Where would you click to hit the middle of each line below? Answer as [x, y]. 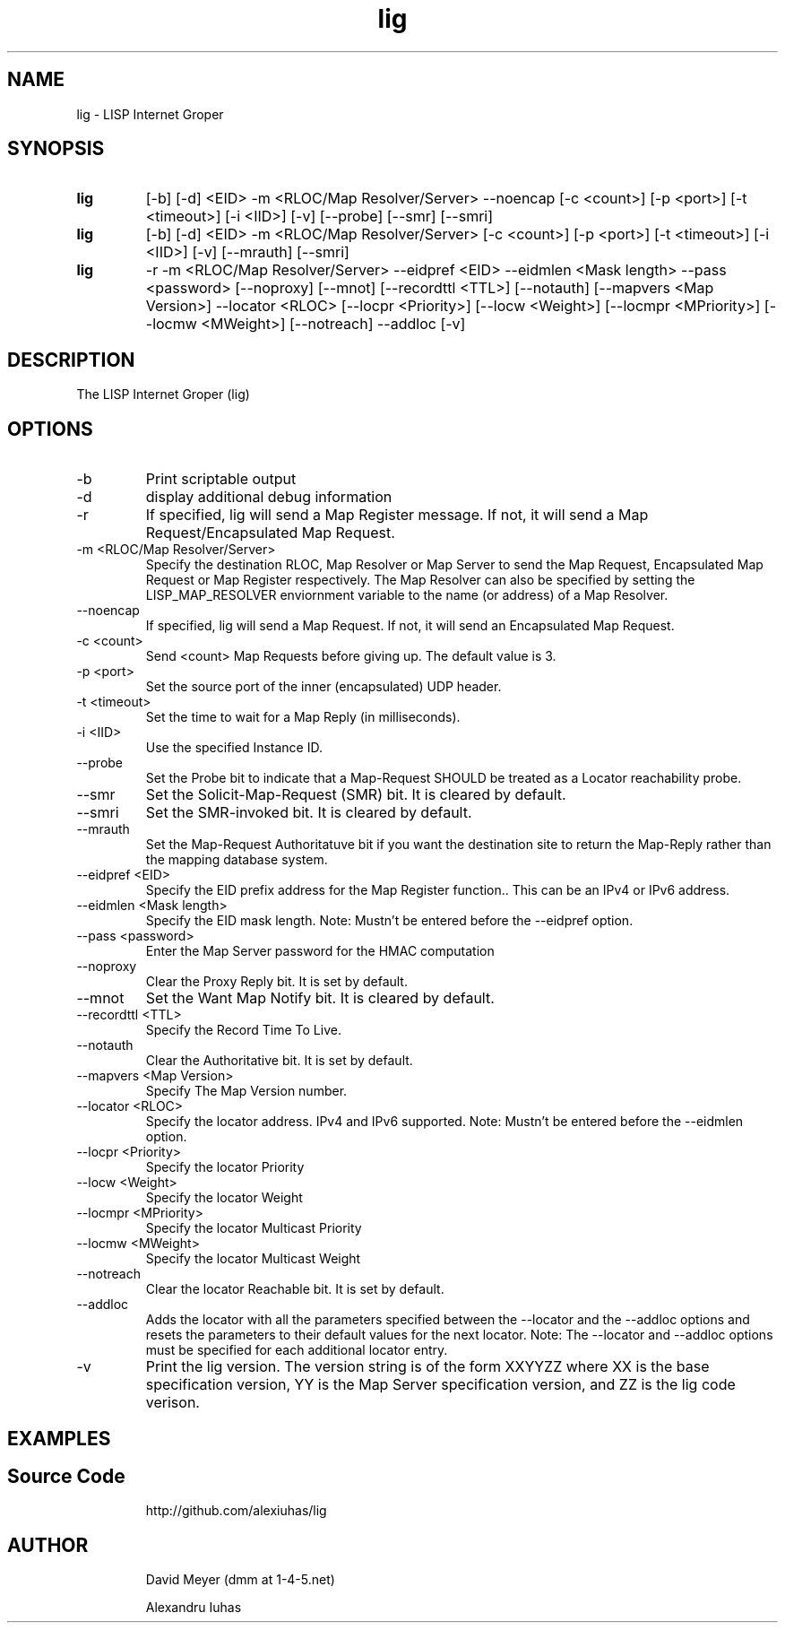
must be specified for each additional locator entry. [297, 1350]
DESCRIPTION [71, 360]
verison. [173, 1403]
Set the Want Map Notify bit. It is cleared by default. [320, 998]
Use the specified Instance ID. [234, 748]
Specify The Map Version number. [246, 1091]
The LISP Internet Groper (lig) [163, 394]
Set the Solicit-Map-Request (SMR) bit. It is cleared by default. [356, 795]
